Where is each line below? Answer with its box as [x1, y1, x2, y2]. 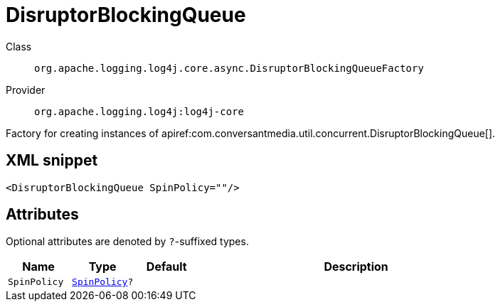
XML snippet [6, 151, 98, 170]
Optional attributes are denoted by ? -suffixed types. [6, 235, 249, 248]
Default [146, 259, 187, 274]
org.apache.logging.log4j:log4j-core [34, 105, 245, 117]
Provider [6, 83, 46, 96]
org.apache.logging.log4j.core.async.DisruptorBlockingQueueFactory [34, 62, 424, 74]
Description [324, 259, 388, 274]
